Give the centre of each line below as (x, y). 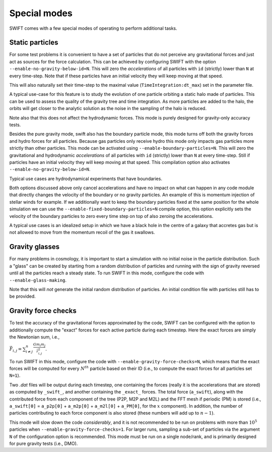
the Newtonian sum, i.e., (35, 337)
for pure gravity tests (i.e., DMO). (44, 443)
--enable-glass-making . (38, 280)
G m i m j (39, 345)
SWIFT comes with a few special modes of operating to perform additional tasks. (93, 28)
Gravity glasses (35, 247)
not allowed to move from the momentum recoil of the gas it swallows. (82, 233)
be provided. (23, 296)
